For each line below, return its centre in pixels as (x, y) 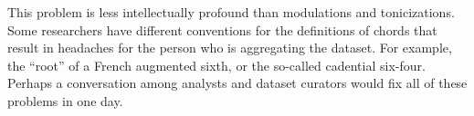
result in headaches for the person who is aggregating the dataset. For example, (230, 48)
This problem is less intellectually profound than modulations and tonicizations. (231, 12)
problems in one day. (65, 100)
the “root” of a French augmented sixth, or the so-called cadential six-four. (216, 65)
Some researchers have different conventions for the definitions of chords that (222, 29)
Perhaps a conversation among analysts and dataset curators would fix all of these (237, 83)
